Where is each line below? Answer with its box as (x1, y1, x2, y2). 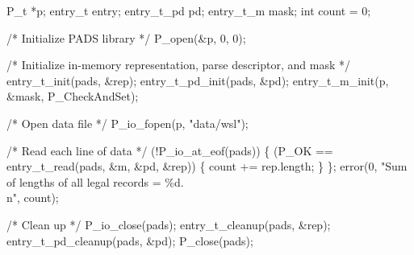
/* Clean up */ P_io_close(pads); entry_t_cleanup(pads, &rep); (6, 216, 331, 232)
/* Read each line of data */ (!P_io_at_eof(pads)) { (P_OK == (6, 142, 333, 158)
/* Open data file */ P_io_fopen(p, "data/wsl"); (6, 114, 249, 131)
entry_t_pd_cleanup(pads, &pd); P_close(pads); (6, 232, 253, 249)
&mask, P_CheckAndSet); (6, 88, 139, 105)
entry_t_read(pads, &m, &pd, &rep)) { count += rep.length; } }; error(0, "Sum (6, 158, 408, 175)
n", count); (6, 189, 59, 206)
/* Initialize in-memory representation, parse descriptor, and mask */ (6, 56, 350, 73)
